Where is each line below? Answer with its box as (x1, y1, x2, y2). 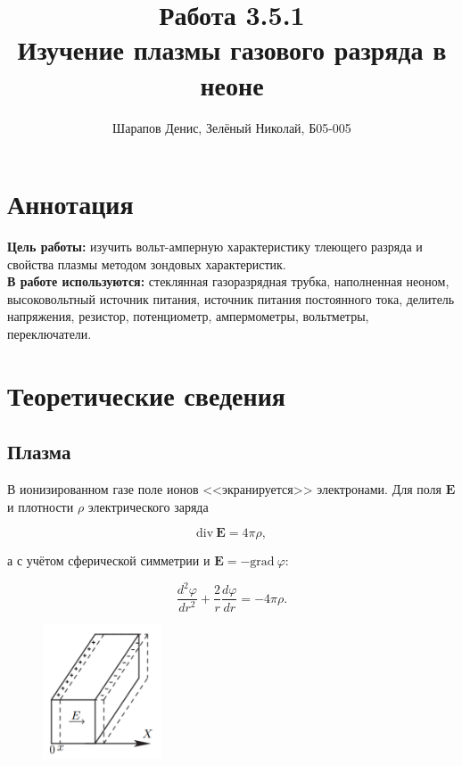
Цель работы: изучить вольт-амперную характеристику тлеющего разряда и (7, 237, 423, 256)
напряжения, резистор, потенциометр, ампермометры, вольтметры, (7, 307, 369, 325)
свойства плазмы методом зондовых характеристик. (7, 254, 286, 273)
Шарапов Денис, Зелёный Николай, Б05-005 (112, 118, 351, 136)
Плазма (7, 438, 71, 465)
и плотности (7, 497, 74, 515)
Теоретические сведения (7, 376, 285, 413)
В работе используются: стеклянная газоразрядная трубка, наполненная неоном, (7, 272, 450, 291)
